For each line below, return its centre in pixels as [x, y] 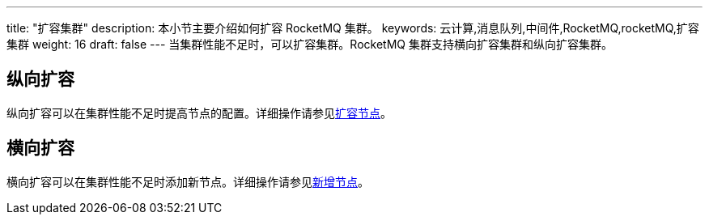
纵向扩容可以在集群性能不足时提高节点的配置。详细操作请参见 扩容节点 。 [199, 113]
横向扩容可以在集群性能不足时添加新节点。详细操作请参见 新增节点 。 [188, 181]
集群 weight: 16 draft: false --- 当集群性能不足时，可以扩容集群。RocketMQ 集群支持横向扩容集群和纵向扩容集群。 [310, 44]
